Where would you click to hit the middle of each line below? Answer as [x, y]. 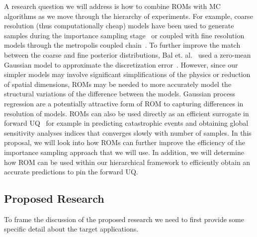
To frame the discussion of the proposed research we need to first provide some [124, 219]
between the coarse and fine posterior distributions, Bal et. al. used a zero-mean [128, 54]
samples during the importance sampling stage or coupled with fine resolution [124, 35]
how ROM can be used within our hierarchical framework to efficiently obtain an [127, 162]
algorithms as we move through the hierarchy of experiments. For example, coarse [128, 16]
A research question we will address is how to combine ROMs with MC [112, 6]
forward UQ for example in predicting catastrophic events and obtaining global [126, 123]
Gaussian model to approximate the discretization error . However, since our [121, 64]
